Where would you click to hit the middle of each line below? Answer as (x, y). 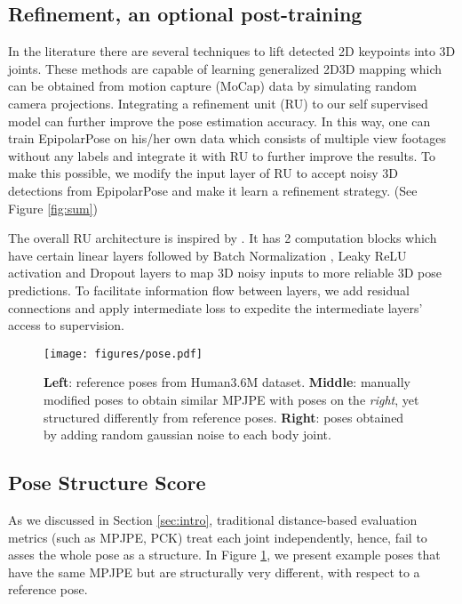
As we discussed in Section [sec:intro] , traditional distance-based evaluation (213, 519)
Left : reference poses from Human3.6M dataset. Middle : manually (227, 382)
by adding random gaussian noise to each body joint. (187, 435)
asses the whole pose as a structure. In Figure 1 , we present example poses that (224, 555)
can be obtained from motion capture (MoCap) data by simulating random (212, 86)
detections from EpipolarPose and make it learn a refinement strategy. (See (213, 190)
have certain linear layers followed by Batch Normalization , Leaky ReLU (207, 255)
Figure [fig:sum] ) (53, 208)
